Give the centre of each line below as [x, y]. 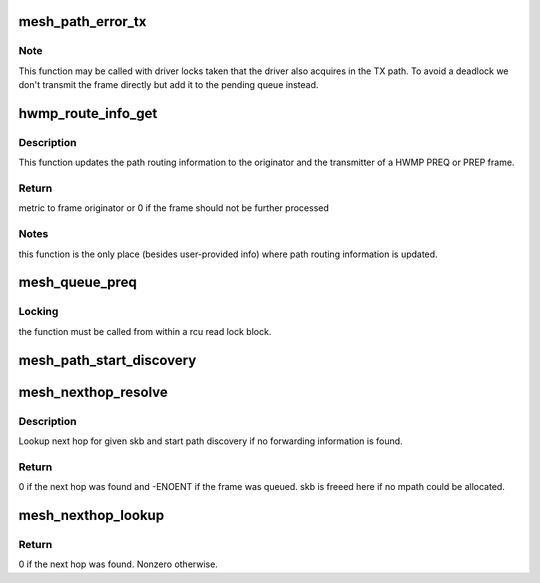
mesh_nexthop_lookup [91, 515]
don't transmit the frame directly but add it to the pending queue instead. [168, 85]
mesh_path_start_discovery [107, 360]
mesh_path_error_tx [82, 21]
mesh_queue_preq [77, 282]
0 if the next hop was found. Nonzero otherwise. [118, 564]
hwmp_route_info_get [88, 113]
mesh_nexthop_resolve [93, 391]
